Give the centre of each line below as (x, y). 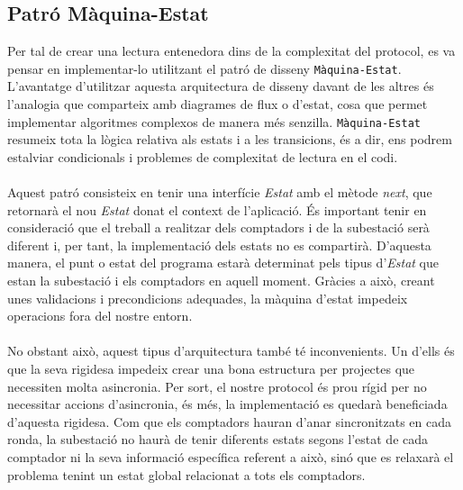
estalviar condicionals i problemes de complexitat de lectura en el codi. (203, 156)
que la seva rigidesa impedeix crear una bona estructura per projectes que (211, 369)
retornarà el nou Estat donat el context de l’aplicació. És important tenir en (217, 209)
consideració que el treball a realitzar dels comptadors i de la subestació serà (218, 227)
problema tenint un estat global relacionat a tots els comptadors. (186, 474)
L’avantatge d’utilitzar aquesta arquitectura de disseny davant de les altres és (221, 86)
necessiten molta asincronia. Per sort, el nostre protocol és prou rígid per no (217, 386)
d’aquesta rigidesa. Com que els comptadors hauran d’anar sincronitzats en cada (229, 421)
